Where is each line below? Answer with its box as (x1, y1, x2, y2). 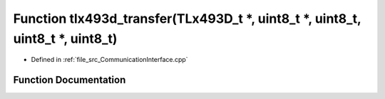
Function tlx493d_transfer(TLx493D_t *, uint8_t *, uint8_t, (13, 11, 361, 26)
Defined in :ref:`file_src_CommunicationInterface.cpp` (31, 56, 188, 64)
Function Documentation (13, 74, 126, 86)
